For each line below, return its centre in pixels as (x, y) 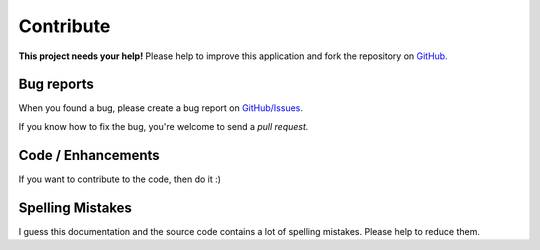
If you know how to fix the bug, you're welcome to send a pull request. (163, 126)
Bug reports (56, 84)
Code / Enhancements (89, 155)
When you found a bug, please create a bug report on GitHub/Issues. (161, 108)
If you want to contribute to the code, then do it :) (120, 179)
